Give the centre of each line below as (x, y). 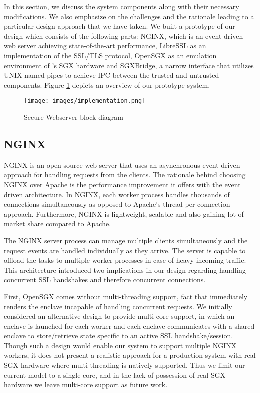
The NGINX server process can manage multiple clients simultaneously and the (126, 240)
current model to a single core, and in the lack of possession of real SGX (115, 375)
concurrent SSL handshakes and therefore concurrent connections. (105, 280)
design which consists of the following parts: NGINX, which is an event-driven (124, 35)
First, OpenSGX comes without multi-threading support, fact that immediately (126, 296)
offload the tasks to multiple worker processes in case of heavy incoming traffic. (125, 260)
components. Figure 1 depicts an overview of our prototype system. (107, 84)
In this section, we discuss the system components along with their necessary (122, 6)
